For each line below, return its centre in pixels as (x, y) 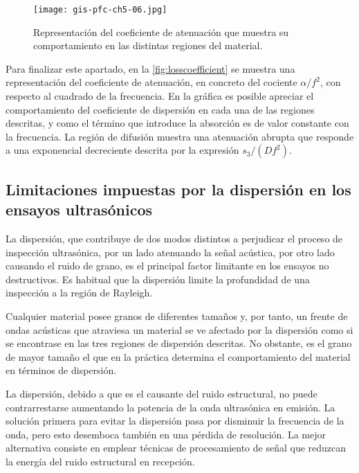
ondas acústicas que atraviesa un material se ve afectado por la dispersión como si (179, 329)
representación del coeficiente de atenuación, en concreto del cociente (151, 82)
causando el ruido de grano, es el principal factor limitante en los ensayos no (167, 266)
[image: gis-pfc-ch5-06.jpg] (100, 10)
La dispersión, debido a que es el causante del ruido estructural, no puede (162, 393)
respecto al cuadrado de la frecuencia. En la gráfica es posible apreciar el (160, 96)
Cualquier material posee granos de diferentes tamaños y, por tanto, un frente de (177, 315)
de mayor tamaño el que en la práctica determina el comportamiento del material (178, 356)
